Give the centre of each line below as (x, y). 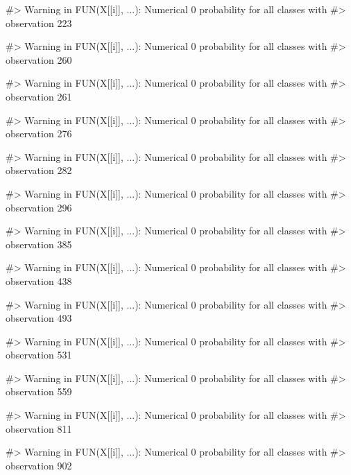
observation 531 (39, 355)
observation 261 (39, 96)
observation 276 (39, 133)
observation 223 (39, 23)
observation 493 (39, 318)
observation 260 (39, 59)
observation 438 (39, 280)
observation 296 (39, 207)
